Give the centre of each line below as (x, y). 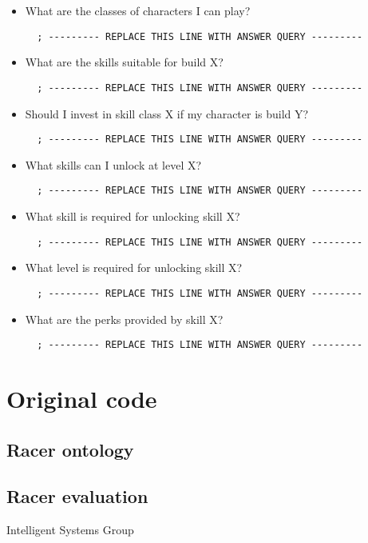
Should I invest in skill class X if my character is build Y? (167, 113)
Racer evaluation (77, 496)
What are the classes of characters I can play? (138, 10)
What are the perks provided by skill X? (124, 319)
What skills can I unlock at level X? (113, 164)
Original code (82, 398)
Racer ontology (70, 449)
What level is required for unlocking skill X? (134, 268)
